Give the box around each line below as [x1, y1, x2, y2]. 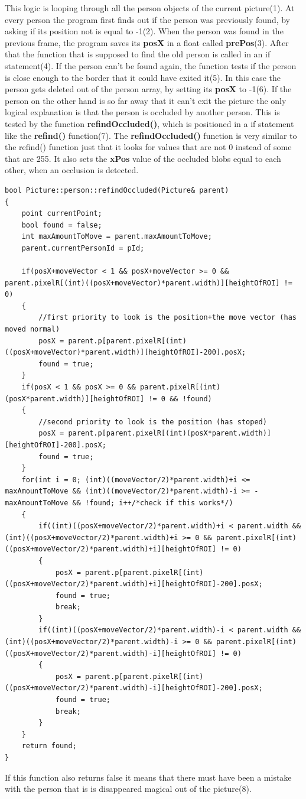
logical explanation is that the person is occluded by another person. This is [5, 106, 280, 118]
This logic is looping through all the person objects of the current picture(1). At [5, 2, 295, 14]
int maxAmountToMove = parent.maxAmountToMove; [21, 232, 212, 241]
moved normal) [5, 325, 60, 334]
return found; [21, 742, 77, 751]
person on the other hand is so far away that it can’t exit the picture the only [5, 94, 287, 106]
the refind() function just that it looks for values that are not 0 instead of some [5, 141, 292, 153]
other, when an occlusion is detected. [5, 164, 139, 176]
